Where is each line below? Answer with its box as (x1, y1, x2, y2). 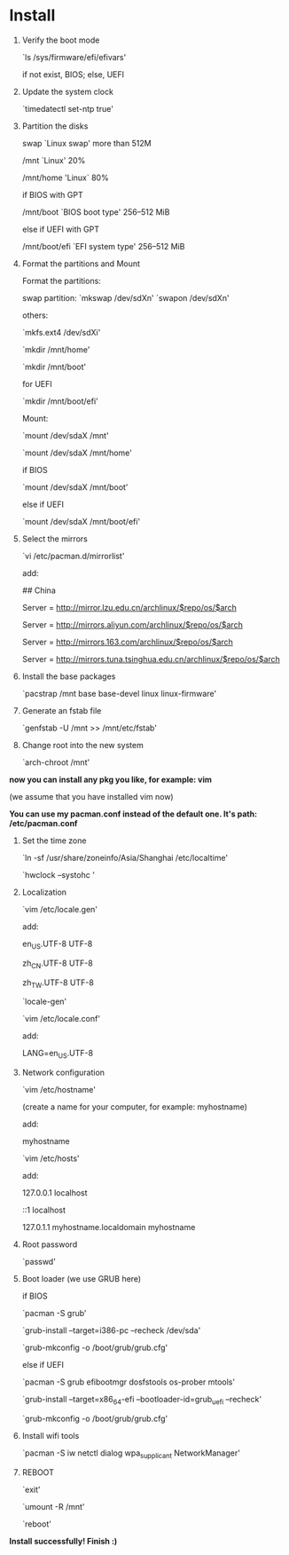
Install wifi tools (21, 1430, 80, 1441)
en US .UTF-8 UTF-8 (21, 938, 93, 951)
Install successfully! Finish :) (9, 1535, 118, 1546)
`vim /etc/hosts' (21, 1153, 80, 1164)
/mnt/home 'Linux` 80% (21, 172, 109, 183)
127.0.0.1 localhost (21, 1188, 88, 1198)
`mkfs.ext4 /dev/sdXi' (21, 327, 101, 337)
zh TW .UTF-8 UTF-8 (21, 977, 95, 990)
